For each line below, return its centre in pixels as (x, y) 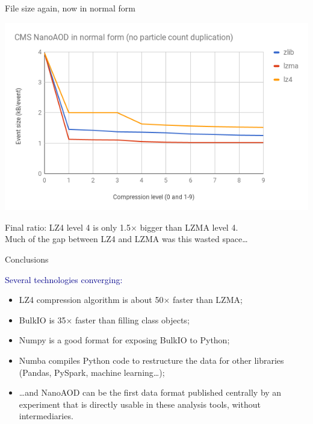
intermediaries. (46, 416)
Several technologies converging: (64, 279)
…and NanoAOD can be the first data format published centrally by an (150, 392)
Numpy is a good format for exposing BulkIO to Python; (124, 340)
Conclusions (27, 259)
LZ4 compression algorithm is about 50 (91, 300)
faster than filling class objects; (132, 320)
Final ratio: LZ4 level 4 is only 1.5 (68, 227)
